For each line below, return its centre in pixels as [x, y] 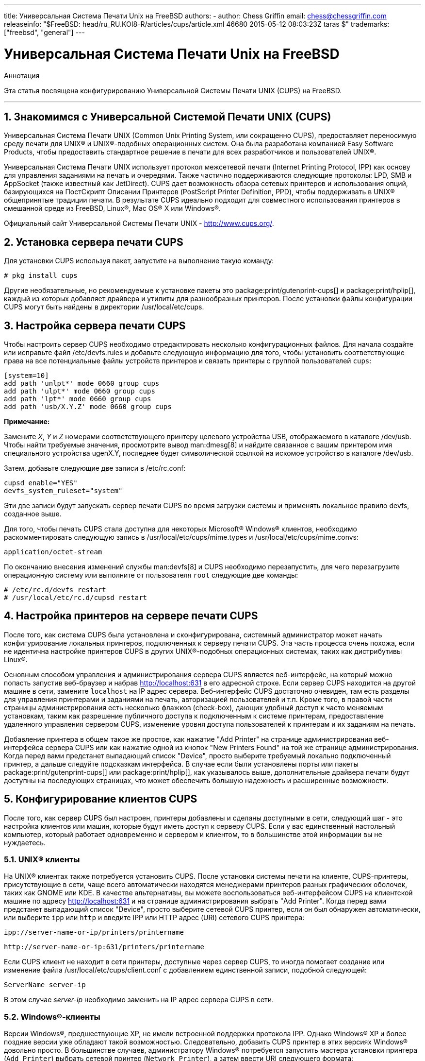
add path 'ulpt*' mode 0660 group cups [80, 391]
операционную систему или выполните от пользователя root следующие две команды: [151, 575]
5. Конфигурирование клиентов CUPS [101, 799]
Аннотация [22, 75]
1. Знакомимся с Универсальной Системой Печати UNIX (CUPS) [168, 117]
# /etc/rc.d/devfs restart [55, 590]
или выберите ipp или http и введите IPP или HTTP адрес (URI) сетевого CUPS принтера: [154, 918]
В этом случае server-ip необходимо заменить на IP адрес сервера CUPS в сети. [139, 1000]
